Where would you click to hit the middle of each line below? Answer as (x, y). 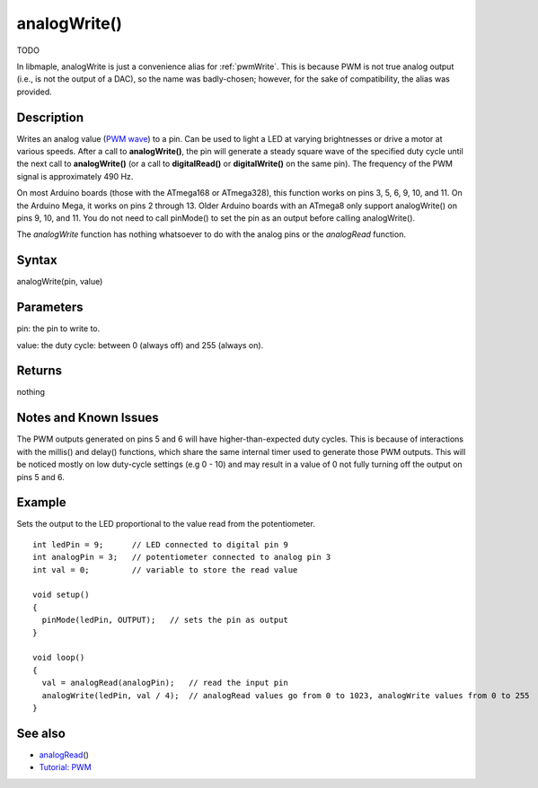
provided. (35, 92)
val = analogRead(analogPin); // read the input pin (165, 683)
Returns (40, 371)
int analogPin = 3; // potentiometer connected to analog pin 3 (182, 557)
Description (50, 117)
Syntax (37, 260)
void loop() (59, 658)
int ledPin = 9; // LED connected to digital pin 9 (161, 544)
